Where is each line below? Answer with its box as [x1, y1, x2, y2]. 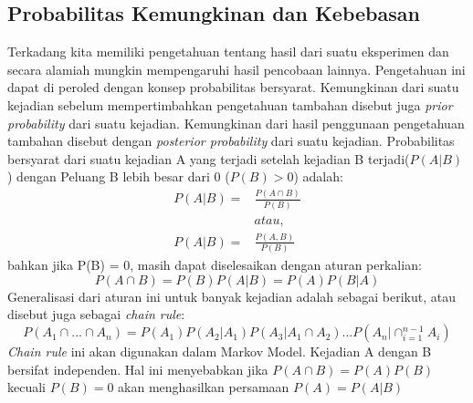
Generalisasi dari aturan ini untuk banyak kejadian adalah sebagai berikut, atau [7, 286, 456, 305]
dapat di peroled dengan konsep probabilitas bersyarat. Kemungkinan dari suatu [7, 77, 459, 97]
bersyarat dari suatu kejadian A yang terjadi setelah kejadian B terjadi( [7, 149, 410, 168]
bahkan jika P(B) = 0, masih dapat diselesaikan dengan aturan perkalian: [7, 255, 422, 274]
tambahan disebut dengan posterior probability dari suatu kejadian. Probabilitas [7, 131, 455, 150]
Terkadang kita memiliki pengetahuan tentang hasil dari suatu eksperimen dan [7, 42, 449, 61]
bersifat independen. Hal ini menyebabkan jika [7, 359, 268, 378]
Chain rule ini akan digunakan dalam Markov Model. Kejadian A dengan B [7, 342, 432, 361]
